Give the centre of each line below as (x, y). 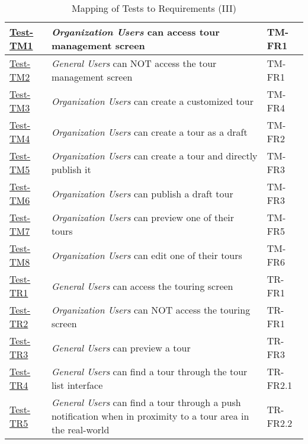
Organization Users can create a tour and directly (154, 156)
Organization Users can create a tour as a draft (149, 132)
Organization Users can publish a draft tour (142, 193)
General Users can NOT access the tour (134, 63)
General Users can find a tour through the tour (149, 371)
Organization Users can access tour (135, 32)
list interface (77, 385)
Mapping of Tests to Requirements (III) (154, 8)
